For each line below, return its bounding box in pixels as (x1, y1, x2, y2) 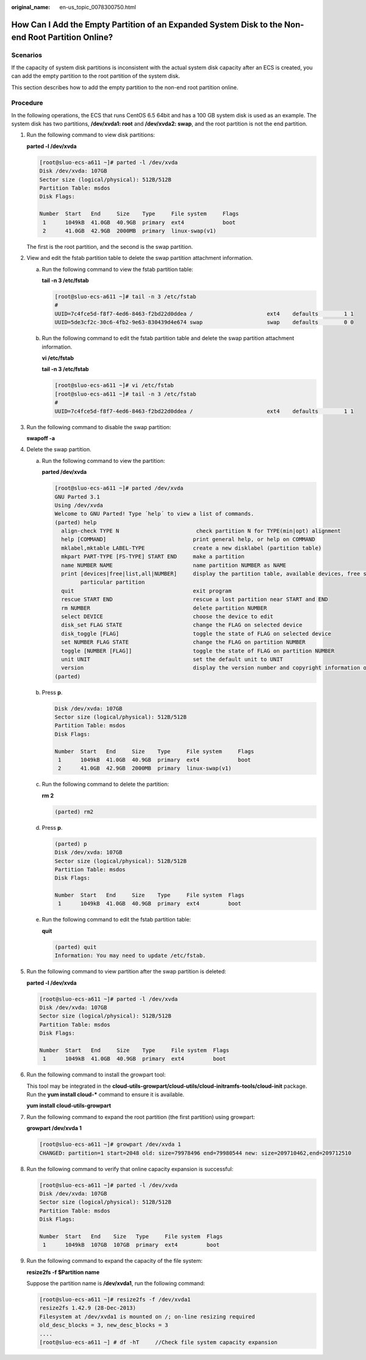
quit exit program (61, 587, 232, 594)
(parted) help (54, 519, 97, 526)
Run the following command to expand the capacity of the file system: (26, 1257, 203, 1265)
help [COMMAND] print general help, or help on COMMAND (61, 536, 315, 543)
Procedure (11, 98, 43, 107)
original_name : (11, 4, 51, 10)
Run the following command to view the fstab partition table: (41, 265, 193, 273)
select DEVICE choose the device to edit (61, 613, 274, 620)
